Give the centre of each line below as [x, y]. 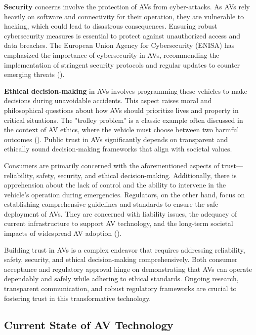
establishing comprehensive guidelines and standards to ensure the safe [111, 204]
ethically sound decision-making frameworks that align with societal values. [118, 149]
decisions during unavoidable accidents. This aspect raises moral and [108, 100]
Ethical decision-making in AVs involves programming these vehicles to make [126, 91]
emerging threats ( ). [34, 74]
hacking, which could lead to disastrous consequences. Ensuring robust [111, 26]
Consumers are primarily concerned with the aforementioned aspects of [112, 165]
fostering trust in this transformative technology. [78, 298]
